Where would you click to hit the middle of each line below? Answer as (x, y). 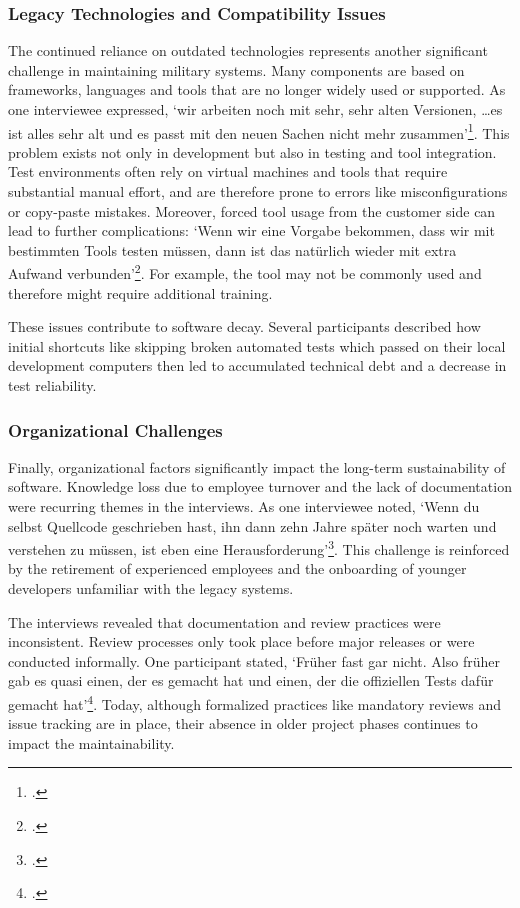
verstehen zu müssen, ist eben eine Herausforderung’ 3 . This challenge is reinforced (259, 547)
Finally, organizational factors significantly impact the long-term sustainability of (257, 466)
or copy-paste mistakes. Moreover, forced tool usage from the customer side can (252, 210)
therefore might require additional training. (140, 292)
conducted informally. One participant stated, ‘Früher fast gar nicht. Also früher (254, 660)
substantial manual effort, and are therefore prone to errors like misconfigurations (258, 191)
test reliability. (52, 385)
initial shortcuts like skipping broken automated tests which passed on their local (257, 345)
